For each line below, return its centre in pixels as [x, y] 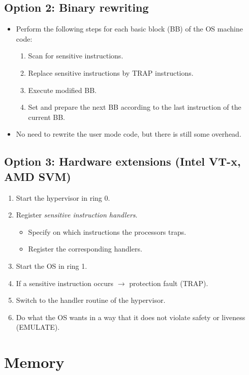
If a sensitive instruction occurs [65, 283]
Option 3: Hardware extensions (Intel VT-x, [122, 161]
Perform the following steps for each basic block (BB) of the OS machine [129, 29]
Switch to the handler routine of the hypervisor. [91, 300]
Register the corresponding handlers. [85, 249]
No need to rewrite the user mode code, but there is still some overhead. [129, 134]
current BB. [47, 117]
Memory [34, 362]
